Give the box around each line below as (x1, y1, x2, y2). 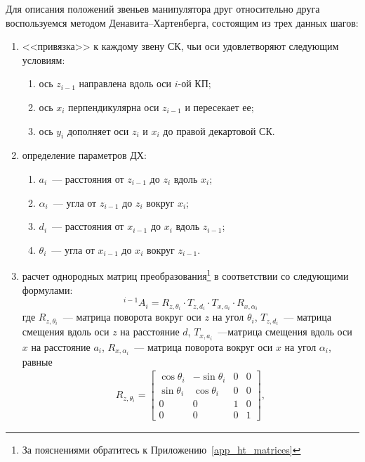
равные (22, 354, 53, 368)
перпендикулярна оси (68, 99, 159, 114)
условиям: (22, 52, 65, 67)
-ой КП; (178, 76, 211, 91)
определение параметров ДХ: (22, 148, 147, 162)
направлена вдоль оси (79, 76, 172, 91)
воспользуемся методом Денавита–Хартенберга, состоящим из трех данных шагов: (6, 15, 359, 30)
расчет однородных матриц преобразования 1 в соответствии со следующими (22, 267, 349, 283)
